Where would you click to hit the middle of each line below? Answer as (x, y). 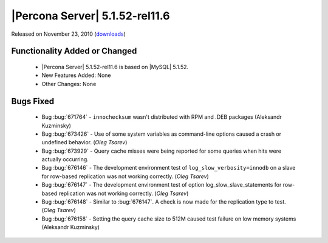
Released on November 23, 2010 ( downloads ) (68, 34)
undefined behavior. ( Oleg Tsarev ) (84, 142)
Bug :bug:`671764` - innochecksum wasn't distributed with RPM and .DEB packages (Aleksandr (162, 117)
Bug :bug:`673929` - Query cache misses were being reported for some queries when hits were (162, 151)
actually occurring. (65, 159)
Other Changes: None (69, 84)
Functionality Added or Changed (74, 51)
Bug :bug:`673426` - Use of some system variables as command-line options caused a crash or (162, 134)
